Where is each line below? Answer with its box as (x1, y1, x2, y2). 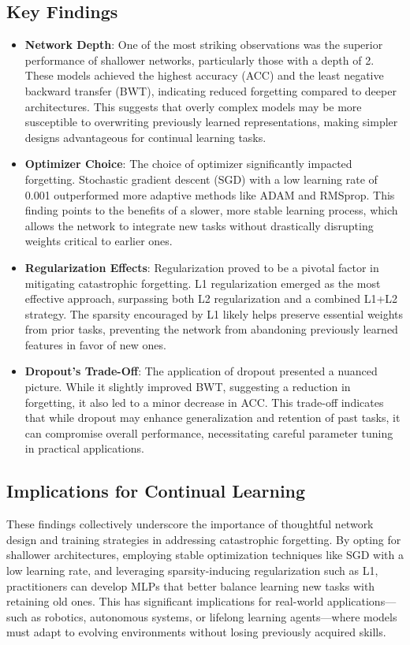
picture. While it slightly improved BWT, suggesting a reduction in (24, 378, 351, 395)
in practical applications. (24, 440, 144, 457)
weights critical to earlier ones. (24, 233, 173, 249)
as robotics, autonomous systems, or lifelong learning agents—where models (31, 608, 397, 624)
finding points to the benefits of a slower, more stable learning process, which (24, 202, 398, 218)
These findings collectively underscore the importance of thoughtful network (6, 516, 374, 532)
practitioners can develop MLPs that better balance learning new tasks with (6, 577, 375, 594)
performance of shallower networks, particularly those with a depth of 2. (24, 51, 375, 68)
